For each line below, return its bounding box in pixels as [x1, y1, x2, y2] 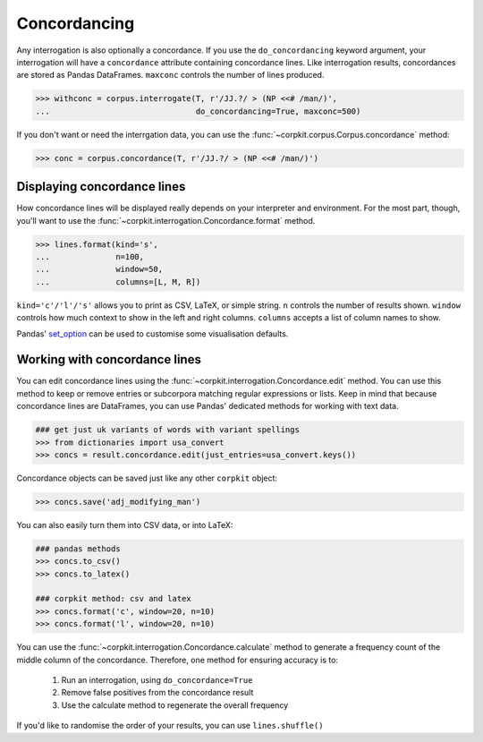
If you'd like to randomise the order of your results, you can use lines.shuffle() [16, 721, 324, 731]
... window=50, [35, 264, 164, 275]
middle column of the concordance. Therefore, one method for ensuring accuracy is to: [16, 654, 339, 665]
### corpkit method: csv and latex [35, 593, 191, 604]
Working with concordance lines [16, 352, 201, 367]
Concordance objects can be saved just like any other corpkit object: [16, 473, 277, 483]
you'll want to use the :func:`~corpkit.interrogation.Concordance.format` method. [16, 215, 316, 226]
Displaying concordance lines [16, 179, 186, 194]
